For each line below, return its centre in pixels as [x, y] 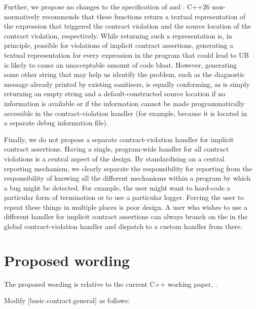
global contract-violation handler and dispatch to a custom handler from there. [123, 226]
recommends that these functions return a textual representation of [144, 16]
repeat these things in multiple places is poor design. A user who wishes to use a [126, 207]
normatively [22, 16]
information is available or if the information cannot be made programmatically [124, 103]
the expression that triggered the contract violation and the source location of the [128, 26]
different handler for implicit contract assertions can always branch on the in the [126, 216]
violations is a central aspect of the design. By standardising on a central [114, 158]
